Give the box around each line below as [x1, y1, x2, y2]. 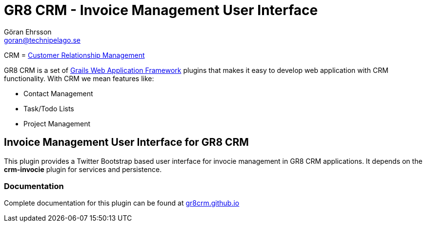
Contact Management [23, 89, 93, 98]
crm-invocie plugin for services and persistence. [4, 165, 162, 174]
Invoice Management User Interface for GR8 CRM [4, 136, 249, 149]
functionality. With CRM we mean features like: [4, 74, 154, 83]
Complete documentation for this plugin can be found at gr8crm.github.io [4, 199, 240, 208]
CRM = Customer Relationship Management [4, 51, 145, 59]
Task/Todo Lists [23, 104, 74, 113]
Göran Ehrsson [4, 27, 52, 36]
